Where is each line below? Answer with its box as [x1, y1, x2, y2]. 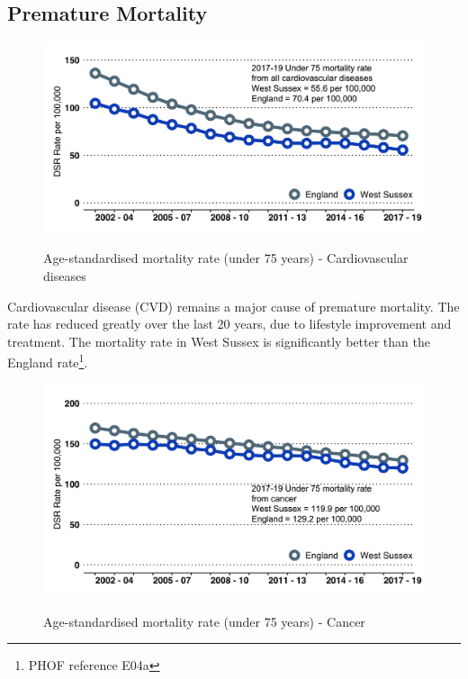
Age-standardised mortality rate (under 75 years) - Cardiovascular [43, 249, 409, 267]
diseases [43, 266, 86, 285]
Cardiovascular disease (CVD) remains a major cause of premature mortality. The [7, 296, 460, 315]
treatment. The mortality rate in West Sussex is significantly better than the [7, 331, 430, 350]
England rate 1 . [7, 350, 88, 371]
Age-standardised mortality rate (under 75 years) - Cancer [43, 611, 365, 630]
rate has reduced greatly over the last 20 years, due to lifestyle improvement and [7, 314, 452, 333]
